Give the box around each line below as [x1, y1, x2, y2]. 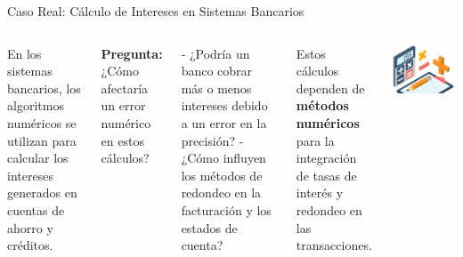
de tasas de [296, 165, 357, 184]
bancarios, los [7, 78, 81, 97]
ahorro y [7, 218, 53, 237]
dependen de [296, 78, 365, 97]
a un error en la [181, 113, 267, 132]
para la [296, 131, 335, 149]
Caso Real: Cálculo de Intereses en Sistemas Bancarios [7, 2, 305, 20]
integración [296, 149, 357, 167]
